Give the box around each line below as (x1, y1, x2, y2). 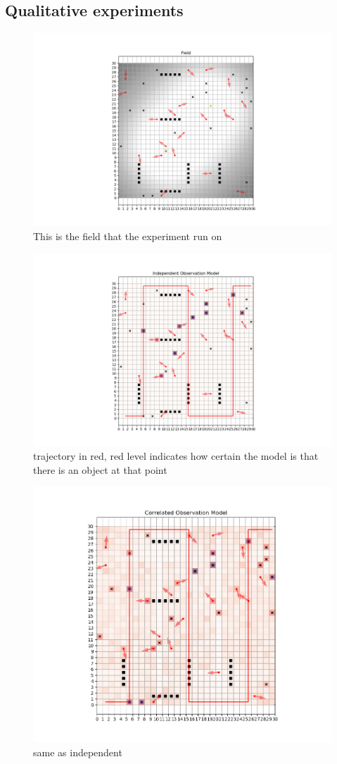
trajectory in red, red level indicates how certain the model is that (33, 449, 319, 463)
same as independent (33, 745, 122, 760)
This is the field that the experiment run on (33, 228, 222, 243)
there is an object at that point (33, 462, 167, 477)
